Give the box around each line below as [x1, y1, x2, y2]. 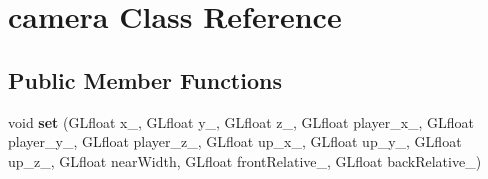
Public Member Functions [8, 64, 282, 95]
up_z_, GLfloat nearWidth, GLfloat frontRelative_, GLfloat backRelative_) [8, 150, 482, 171]
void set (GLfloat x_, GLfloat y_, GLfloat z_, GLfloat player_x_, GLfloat [8, 111, 475, 132]
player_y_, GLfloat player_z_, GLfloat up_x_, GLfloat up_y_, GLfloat [8, 131, 462, 152]
